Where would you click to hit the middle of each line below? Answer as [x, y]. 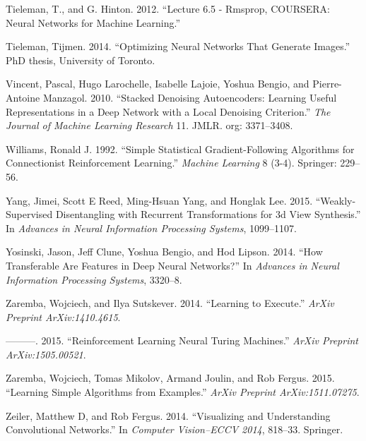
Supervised [29, 214]
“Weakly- [336, 200]
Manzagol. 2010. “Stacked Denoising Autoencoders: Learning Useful [190, 97]
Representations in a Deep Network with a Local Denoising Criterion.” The [168, 111]
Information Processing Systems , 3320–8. [94, 279]
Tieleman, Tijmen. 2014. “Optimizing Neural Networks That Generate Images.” [178, 46]
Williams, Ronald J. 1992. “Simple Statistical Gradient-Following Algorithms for [180, 149]
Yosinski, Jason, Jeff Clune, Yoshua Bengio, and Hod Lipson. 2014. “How [164, 252]
